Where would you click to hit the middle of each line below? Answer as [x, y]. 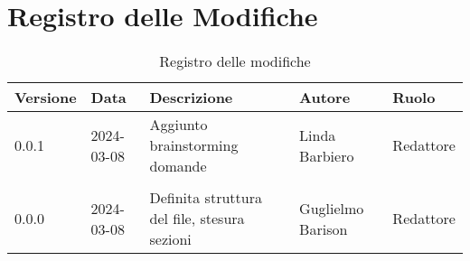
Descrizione [191, 98]
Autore [325, 98]
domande [178, 166]
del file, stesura [197, 219]
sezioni [170, 239]
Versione [46, 98]
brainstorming [194, 145]
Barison [324, 228]
